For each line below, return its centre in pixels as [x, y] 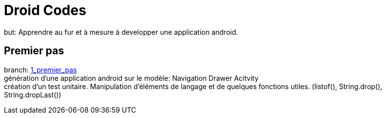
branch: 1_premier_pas [40, 70]
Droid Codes [45, 10]
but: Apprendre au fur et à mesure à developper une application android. [121, 32]
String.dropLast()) [33, 94]
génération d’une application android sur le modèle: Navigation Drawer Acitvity [131, 78]
